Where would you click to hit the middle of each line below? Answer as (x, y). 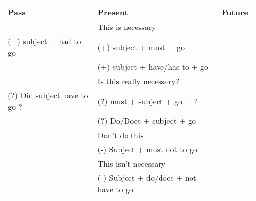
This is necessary (127, 27)
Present (113, 12)
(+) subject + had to (45, 41)
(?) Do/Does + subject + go (147, 121)
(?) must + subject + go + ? (147, 101)
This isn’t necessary (132, 163)
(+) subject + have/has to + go (153, 67)
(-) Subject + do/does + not (147, 178)
